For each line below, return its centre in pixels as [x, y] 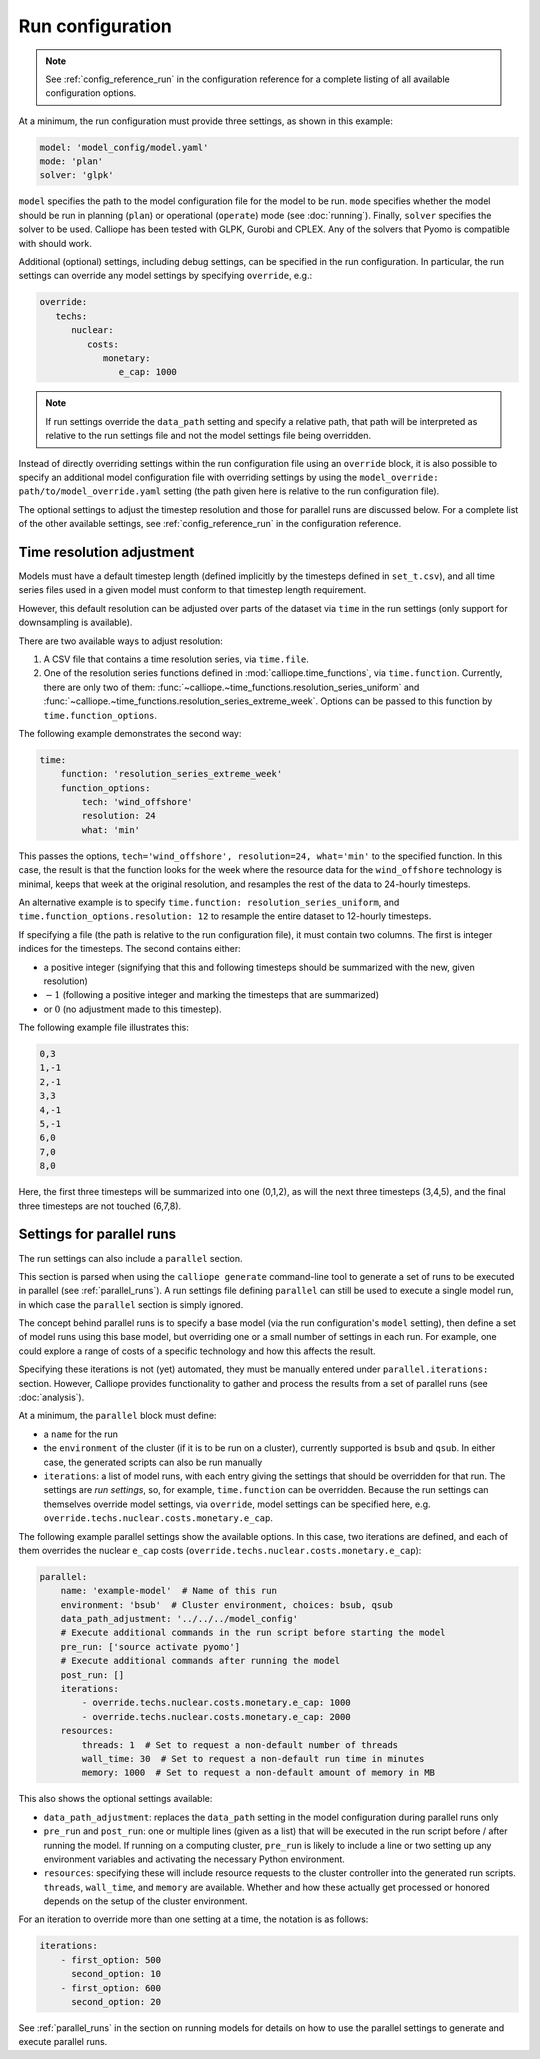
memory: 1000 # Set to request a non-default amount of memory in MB [258, 1773]
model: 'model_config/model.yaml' [124, 147]
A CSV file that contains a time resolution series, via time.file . [176, 659]
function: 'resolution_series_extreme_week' [171, 774]
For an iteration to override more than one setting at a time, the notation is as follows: [193, 1919]
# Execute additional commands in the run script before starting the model [253, 1633]
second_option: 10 [116, 1974]
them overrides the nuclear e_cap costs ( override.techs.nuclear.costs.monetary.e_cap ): [220, 1550]
